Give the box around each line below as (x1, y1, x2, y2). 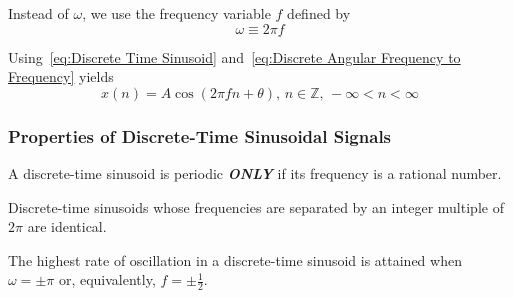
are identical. (27, 216, 107, 237)
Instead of (8, 3, 69, 23)
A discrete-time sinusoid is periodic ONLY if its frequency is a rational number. (8, 163, 502, 183)
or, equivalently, (58, 269, 156, 290)
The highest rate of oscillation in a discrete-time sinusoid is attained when (8, 249, 462, 270)
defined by (287, 3, 351, 23)
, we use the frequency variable (82, 3, 271, 23)
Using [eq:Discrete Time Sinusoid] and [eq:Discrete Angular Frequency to (8, 46, 461, 67)
